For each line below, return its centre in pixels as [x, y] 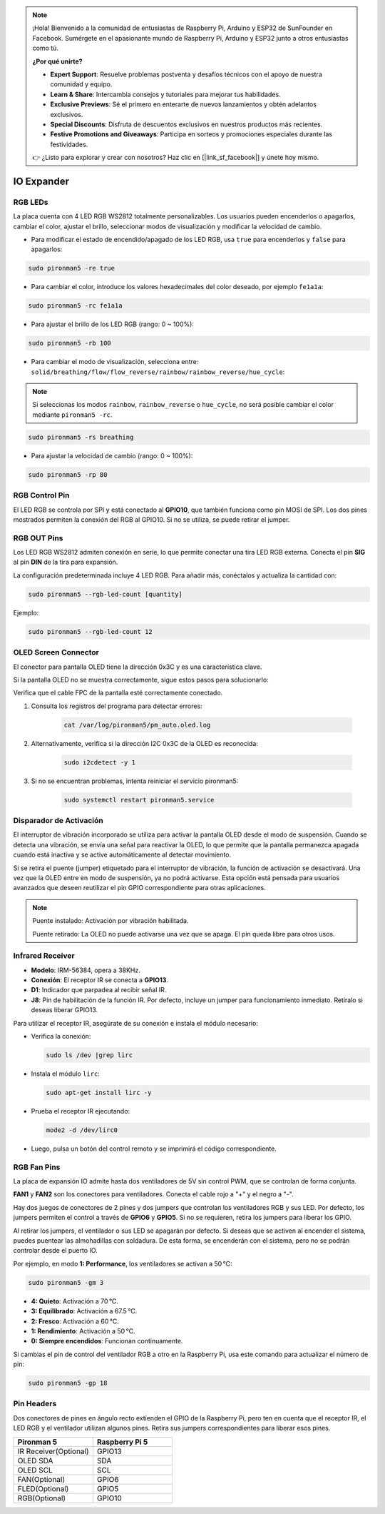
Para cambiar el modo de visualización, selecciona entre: [115, 362]
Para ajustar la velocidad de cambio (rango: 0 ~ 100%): [112, 455]
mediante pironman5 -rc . [72, 415]
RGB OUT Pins [38, 538]
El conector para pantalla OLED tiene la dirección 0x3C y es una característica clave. [138, 667]
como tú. [45, 48]
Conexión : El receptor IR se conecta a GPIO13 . [100, 980]
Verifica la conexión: [61, 1036]
